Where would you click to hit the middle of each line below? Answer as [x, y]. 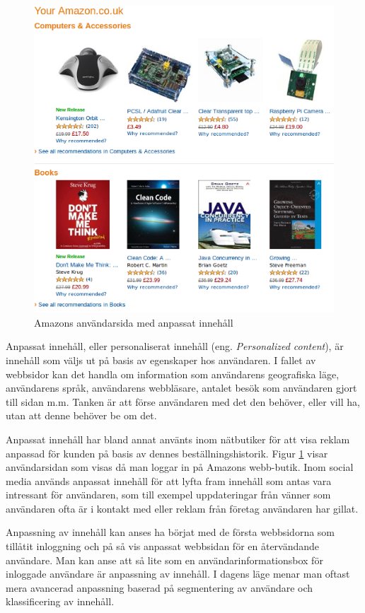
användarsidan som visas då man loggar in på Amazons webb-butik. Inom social [180, 467]
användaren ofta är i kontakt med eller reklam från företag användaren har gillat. [182, 508]
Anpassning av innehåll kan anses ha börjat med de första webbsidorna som [170, 532]
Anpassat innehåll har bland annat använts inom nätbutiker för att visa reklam [178, 439]
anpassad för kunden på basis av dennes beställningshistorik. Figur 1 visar [167, 453]
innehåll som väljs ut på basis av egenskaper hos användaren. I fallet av [161, 360]
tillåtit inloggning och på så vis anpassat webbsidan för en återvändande [163, 546]
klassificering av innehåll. [60, 601]
